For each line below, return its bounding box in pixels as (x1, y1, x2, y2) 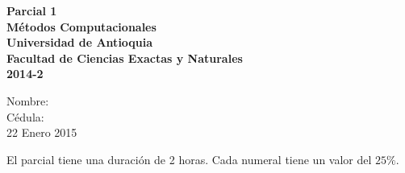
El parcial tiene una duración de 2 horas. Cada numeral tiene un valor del (6, 150, 372, 167)
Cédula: (6, 108, 44, 125)
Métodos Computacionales (6, 18, 157, 35)
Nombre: (6, 92, 49, 109)
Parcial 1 (6, 2, 57, 19)
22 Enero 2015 (6, 124, 77, 141)
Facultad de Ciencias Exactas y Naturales (6, 49, 243, 66)
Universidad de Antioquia (6, 34, 153, 51)
